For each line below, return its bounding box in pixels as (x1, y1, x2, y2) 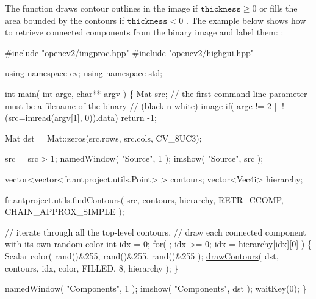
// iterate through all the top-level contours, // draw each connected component (5, 225, 306, 238)
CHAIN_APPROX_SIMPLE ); (5, 205, 124, 218)
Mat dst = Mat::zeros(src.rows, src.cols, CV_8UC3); (5, 131, 202, 144)
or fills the (259, 2, 298, 14)
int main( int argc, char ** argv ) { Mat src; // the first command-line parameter (5, 87, 307, 99)
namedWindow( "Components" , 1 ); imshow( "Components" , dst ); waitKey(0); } (5, 282, 307, 295)
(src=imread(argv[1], (5, 111, 82, 124)
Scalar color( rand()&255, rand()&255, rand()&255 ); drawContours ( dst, (5, 249, 279, 262)
